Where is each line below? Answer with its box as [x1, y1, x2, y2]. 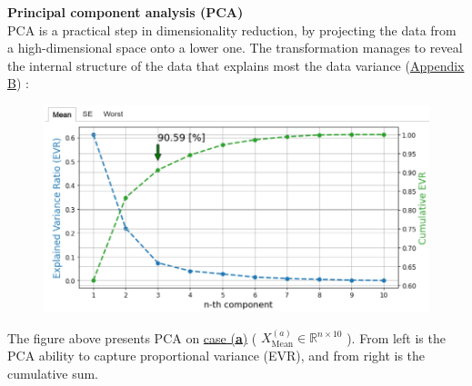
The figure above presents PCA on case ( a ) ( [7, 328, 257, 347]
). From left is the [346, 328, 446, 347]
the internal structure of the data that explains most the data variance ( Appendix [7, 55, 465, 74]
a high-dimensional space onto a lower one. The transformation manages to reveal [7, 38, 463, 57]
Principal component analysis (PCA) [7, 3, 244, 21]
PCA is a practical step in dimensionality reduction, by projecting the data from [7, 20, 457, 39]
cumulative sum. [7, 363, 99, 382]
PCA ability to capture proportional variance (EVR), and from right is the [7, 346, 426, 365]
